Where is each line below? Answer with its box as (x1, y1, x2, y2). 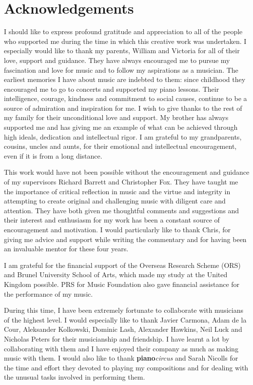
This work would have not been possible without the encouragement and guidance (4, 167, 250, 177)
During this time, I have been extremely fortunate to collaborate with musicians (4, 305, 243, 315)
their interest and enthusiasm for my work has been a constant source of (4, 215, 220, 225)
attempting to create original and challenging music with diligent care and (4, 196, 226, 206)
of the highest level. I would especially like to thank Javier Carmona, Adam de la (4, 314, 247, 324)
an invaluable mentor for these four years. (4, 243, 129, 254)
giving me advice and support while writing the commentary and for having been (4, 234, 247, 244)
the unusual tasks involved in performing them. (4, 372, 145, 382)
